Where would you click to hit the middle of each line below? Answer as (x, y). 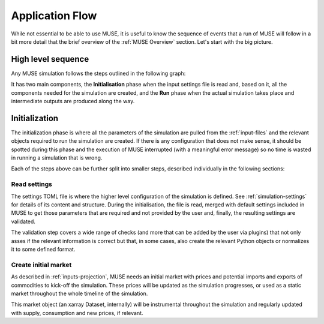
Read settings (31, 184)
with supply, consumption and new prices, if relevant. (77, 313)
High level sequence (50, 59)
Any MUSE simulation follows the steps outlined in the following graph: (98, 73)
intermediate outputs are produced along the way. (73, 101)
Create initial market (41, 265)
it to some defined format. (43, 249)
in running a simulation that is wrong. (57, 158)
